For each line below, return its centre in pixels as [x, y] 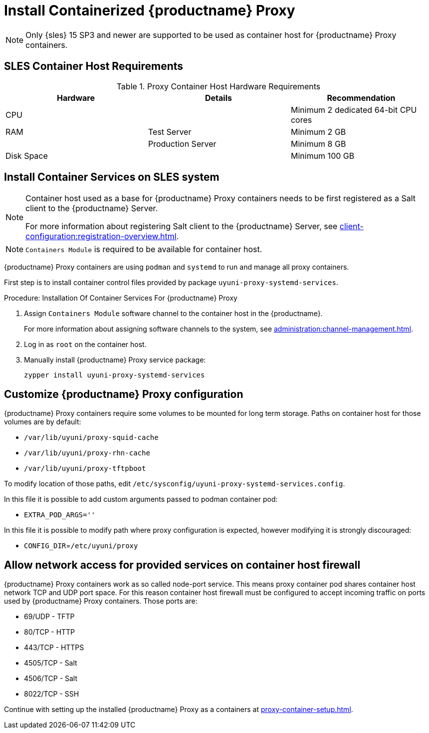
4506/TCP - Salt [51, 679]
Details [218, 98]
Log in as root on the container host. [85, 345]
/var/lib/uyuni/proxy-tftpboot [85, 469]
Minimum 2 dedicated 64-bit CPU [354, 110]
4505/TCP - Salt [51, 663]
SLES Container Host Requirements [94, 66]
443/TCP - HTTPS [54, 648]
